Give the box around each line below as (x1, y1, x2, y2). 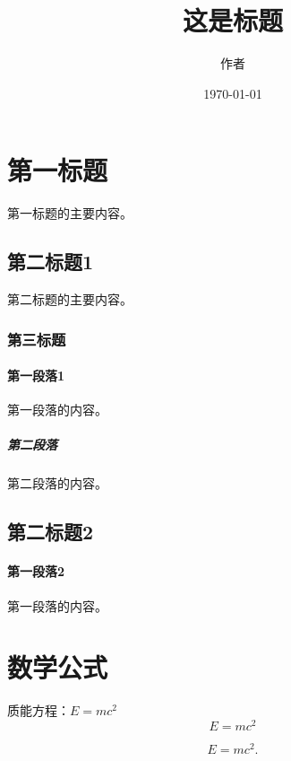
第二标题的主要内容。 (7, 290, 133, 309)
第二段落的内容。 (7, 474, 107, 493)
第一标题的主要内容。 (7, 204, 133, 223)
